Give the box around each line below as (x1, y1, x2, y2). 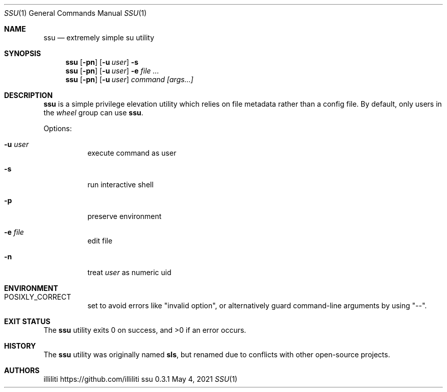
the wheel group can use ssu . (43, 108, 143, 117)
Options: (43, 124, 72, 133)
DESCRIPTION (4, 91, 53, 100)
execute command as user (87, 149, 177, 157)
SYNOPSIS (4, 49, 41, 58)
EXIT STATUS (4, 317, 51, 326)
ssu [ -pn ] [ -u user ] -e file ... (65, 66, 159, 75)
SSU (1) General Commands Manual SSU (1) (4, 9, 147, 17)
